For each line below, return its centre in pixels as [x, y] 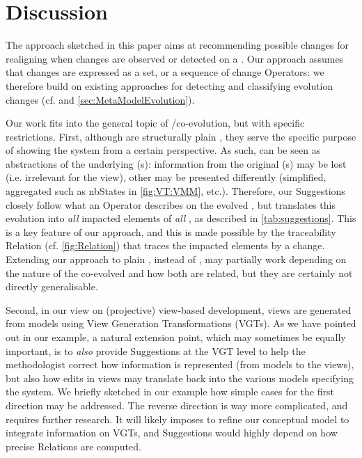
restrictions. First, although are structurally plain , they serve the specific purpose [181, 136]
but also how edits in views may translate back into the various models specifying [180, 378]
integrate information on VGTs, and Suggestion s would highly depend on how [172, 433]
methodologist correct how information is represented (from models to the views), [180, 364]
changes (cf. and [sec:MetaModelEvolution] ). [100, 99]
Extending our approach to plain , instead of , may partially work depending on [176, 259]
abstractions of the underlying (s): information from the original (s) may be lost [176, 163]
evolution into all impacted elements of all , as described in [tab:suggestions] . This [181, 218]
